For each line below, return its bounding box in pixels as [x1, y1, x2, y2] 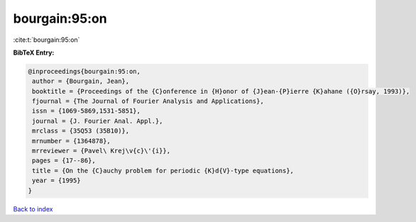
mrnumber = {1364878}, [32, 137, 111, 145]
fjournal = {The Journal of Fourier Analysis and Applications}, [32, 97, 264, 106]
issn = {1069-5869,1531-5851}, [32, 107, 141, 115]
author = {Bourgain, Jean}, [32, 77, 130, 85]
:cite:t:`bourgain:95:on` [13, 35, 80, 44]
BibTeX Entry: [13, 48, 55, 57]
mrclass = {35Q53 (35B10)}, [32, 127, 130, 135]
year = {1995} [32, 177, 81, 184]
